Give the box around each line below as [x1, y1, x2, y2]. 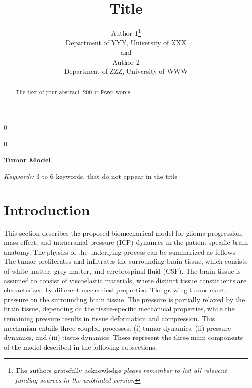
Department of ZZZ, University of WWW [64, 66, 188, 76]
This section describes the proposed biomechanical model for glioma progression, [4, 227, 243, 238]
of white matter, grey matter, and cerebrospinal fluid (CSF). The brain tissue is [4, 266, 241, 276]
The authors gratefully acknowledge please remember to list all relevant [15, 365, 227, 375]
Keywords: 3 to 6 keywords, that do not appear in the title [4, 171, 178, 181]
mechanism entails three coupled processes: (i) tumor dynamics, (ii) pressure [4, 323, 231, 333]
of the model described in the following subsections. [4, 341, 157, 352]
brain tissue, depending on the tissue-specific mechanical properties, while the [4, 304, 235, 314]
